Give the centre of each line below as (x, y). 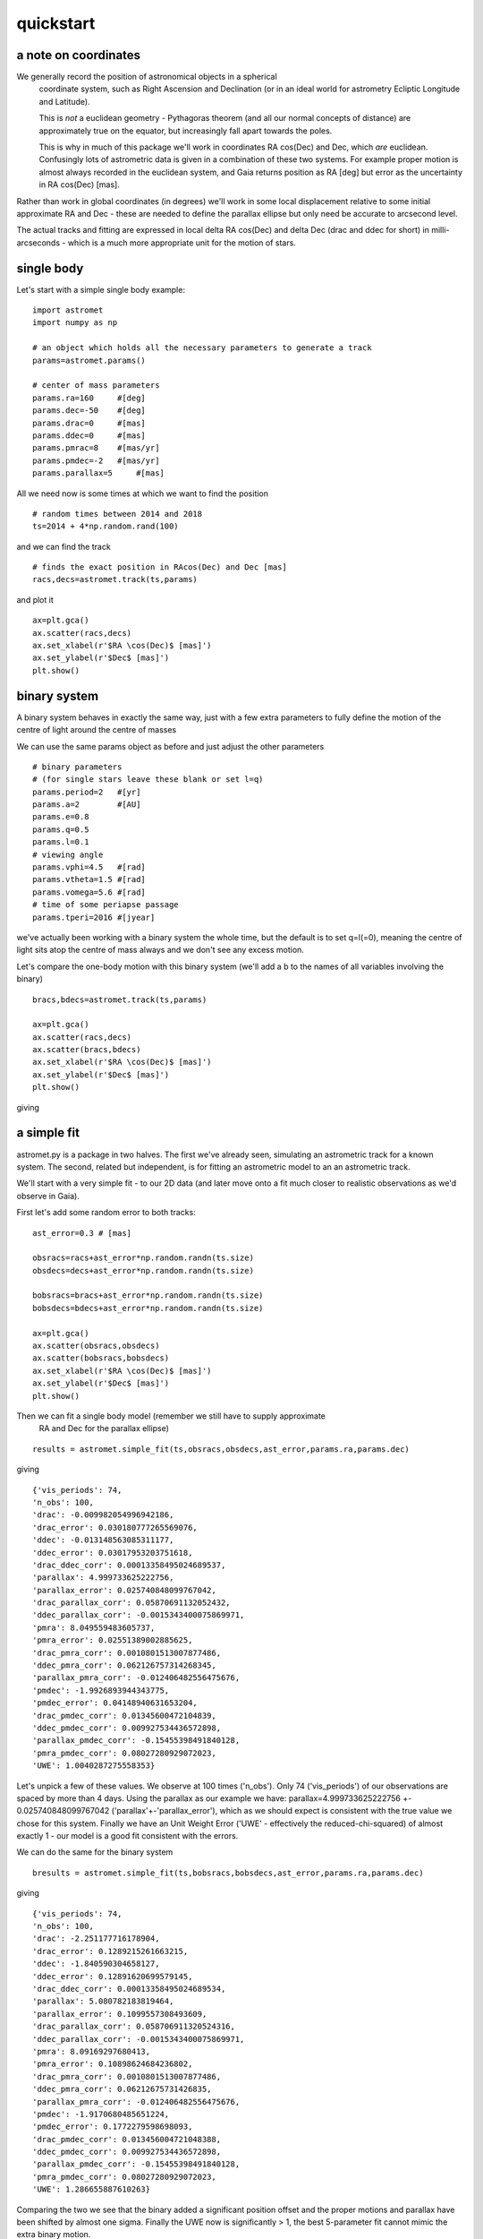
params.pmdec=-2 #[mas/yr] (96, 460)
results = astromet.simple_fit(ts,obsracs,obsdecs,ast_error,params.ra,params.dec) (221, 1449)
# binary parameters (77, 767)
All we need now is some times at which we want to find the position (142, 493)
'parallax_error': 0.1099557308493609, (120, 2014)
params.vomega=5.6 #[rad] (89, 892)
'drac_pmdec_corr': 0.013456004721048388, (127, 2139)
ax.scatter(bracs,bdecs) (87, 1050)
